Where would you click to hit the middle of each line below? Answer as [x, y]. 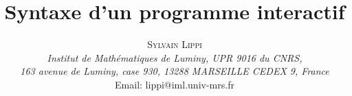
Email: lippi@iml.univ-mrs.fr [175, 84]
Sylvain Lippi [175, 44]
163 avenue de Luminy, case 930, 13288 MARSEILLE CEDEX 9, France [175, 71]
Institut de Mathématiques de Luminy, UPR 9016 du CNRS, [175, 57]
